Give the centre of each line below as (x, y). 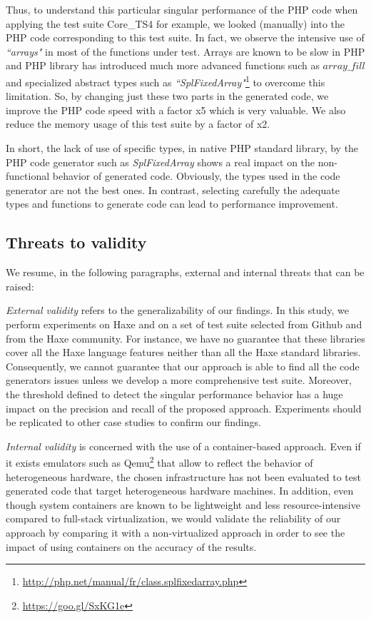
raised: (20, 286)
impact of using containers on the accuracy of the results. (131, 546)
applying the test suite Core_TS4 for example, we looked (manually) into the (176, 23)
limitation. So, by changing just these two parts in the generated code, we (167, 96)
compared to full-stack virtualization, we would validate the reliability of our (173, 518)
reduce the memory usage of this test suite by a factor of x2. (138, 124)
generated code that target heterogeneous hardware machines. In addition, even (180, 491)
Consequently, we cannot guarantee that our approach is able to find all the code (183, 366)
